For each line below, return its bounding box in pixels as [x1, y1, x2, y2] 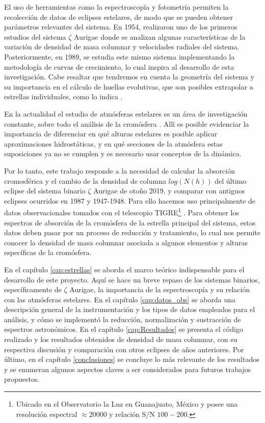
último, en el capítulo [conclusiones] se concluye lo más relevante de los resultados [4, 354, 259, 364]
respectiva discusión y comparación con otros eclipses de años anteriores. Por [4, 344, 244, 354]
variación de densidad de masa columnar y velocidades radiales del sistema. [4, 41, 240, 52]
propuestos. [4, 374, 40, 384]
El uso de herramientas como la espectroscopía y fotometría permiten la [4, 2, 229, 12]
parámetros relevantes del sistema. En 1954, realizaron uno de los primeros [4, 21, 237, 32]
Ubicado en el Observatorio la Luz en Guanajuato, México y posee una [16, 399, 238, 409]
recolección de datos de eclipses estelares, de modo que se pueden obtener [4, 11, 233, 22]
